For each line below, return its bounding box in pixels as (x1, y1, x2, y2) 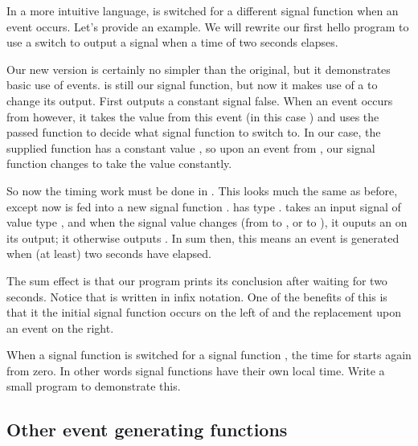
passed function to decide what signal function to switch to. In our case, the (6, 124, 381, 141)
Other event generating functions (6, 417, 288, 442)
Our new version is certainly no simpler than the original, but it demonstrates (6, 60, 391, 77)
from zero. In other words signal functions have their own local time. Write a (6, 362, 385, 378)
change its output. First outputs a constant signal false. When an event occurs (6, 92, 393, 108)
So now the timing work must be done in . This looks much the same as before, (6, 182, 398, 198)
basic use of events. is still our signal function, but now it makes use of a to (6, 76, 378, 93)
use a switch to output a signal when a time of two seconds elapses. (6, 34, 338, 51)
